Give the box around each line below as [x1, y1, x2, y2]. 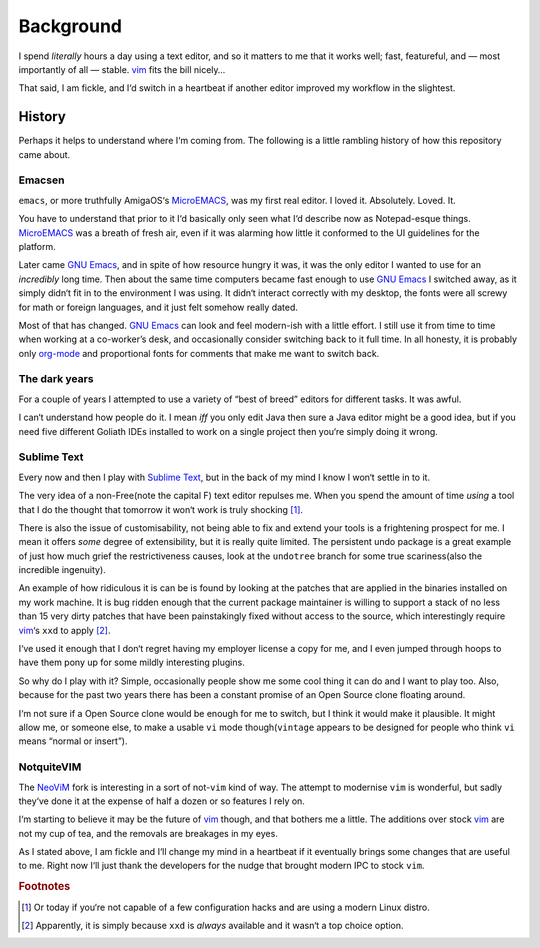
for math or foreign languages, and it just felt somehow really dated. [18, 301, 299, 313]
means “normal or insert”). [18, 735, 128, 747]
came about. [18, 148, 71, 160]
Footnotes [18, 880, 71, 894]
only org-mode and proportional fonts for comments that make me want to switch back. [18, 347, 380, 359]
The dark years [18, 372, 94, 386]
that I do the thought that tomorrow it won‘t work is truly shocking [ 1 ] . [18, 503, 304, 515]
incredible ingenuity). [18, 564, 107, 576]
